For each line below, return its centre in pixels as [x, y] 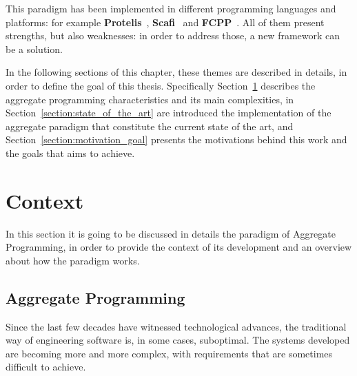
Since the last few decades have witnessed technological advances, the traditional [176, 326]
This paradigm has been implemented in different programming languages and [171, 8]
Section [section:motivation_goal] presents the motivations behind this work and [176, 139]
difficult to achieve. [46, 367]
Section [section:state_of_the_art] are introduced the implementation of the [169, 113]
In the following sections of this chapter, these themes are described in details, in [176, 72]
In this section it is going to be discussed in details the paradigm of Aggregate [171, 233]
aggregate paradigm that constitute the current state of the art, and [150, 126]
